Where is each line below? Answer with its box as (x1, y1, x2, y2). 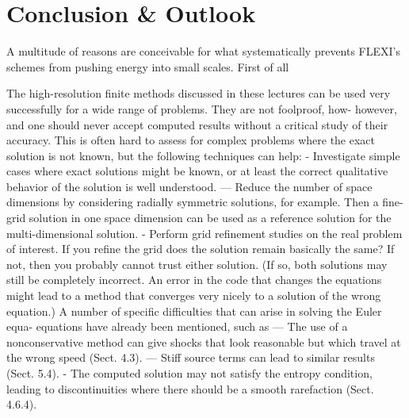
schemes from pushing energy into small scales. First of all (6, 58, 289, 75)
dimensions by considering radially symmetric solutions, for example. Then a (6, 194, 379, 210)
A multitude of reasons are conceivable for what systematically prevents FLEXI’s (6, 43, 400, 59)
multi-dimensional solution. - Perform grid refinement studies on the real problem (6, 224, 403, 241)
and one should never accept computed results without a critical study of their (6, 116, 388, 132)
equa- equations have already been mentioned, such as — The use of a (6, 318, 348, 335)
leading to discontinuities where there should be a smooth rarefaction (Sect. (6, 380, 374, 397)
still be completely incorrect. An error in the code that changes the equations (6, 271, 382, 288)
